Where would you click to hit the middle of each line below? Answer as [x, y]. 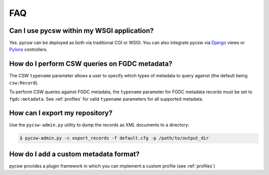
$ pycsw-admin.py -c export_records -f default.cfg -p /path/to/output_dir [114, 138]
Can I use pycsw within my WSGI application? [81, 31]
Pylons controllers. [28, 49]
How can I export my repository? [61, 113]
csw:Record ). [24, 83]
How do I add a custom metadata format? [74, 154]
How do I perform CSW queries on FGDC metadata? [91, 64]
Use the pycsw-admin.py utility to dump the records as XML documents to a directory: [99, 125]
